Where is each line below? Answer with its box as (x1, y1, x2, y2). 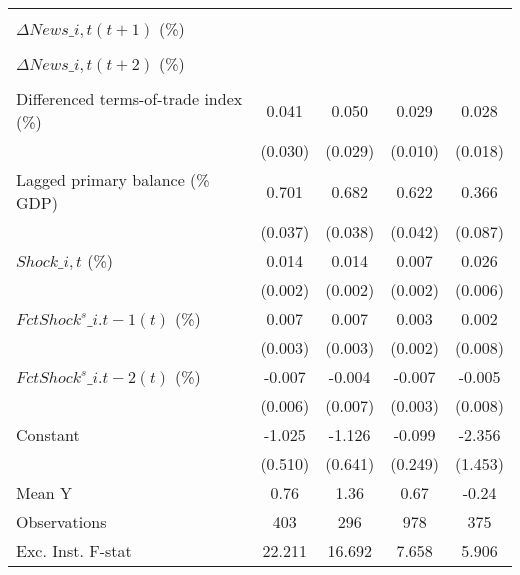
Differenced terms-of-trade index (16, 87, 243, 110)
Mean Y (16, 481, 73, 504)
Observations (16, 510, 107, 533)
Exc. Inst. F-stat (16, 539, 132, 562)
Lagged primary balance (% (16, 168, 210, 191)
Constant (16, 423, 80, 446)
